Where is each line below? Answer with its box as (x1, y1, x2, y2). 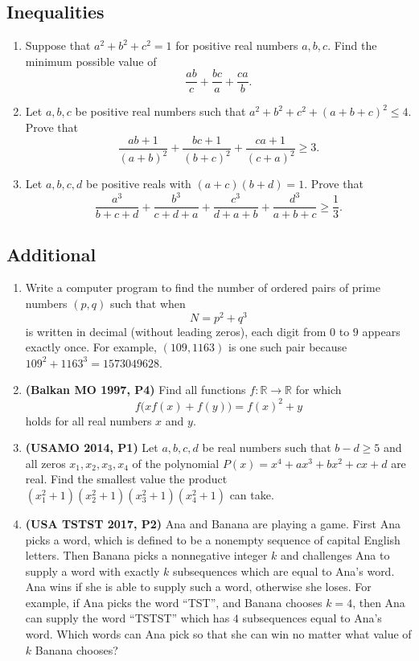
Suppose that (25, 37, 91, 54)
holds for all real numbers (25, 412, 152, 429)
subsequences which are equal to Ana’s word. (172, 562, 395, 579)
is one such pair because (228, 339, 347, 355)
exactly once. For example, (25, 339, 157, 355)
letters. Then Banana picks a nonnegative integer (25, 547, 268, 564)
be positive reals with (86, 175, 191, 192)
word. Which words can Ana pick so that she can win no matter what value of (25, 626, 412, 643)
